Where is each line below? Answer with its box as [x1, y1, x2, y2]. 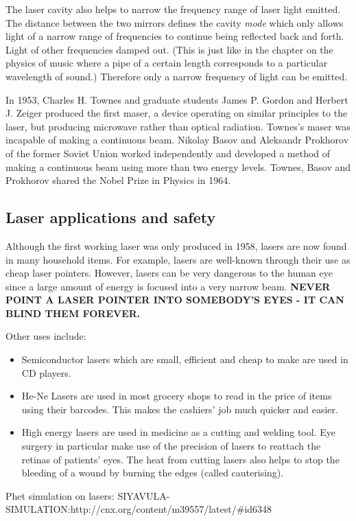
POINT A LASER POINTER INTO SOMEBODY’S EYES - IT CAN [5, 292, 344, 307]
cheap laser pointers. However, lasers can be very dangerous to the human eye [5, 266, 333, 280]
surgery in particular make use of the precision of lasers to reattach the [21, 439, 321, 453]
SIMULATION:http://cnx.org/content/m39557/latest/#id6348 [5, 502, 272, 516]
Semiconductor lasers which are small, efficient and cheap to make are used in [21, 352, 348, 367]
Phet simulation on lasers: [5, 488, 115, 502]
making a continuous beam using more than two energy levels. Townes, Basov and [5, 159, 351, 174]
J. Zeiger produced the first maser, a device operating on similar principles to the [5, 106, 348, 120]
